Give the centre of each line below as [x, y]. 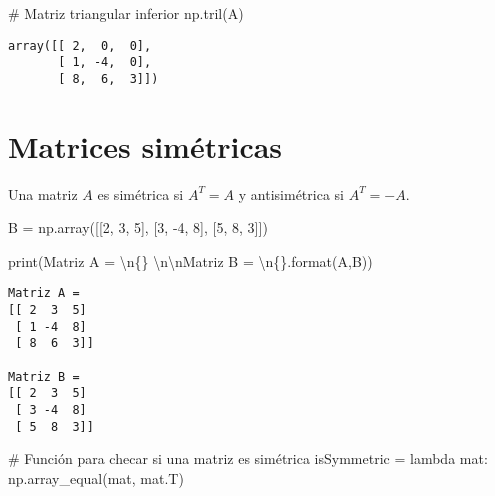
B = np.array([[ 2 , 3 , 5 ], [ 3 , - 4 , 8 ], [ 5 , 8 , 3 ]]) [138, 227]
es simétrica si [140, 193]
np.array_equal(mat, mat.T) [96, 477]
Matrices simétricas [145, 145]
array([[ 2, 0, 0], [80, 45]
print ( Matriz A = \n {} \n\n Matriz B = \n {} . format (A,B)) [190, 260]
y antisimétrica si [291, 193]
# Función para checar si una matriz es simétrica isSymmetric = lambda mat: [248, 458]
